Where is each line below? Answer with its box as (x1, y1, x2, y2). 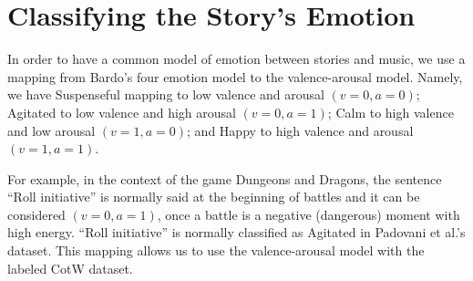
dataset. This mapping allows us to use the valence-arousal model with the (7, 241, 425, 260)
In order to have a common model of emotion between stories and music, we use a (7, 49, 466, 68)
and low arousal (7, 120, 96, 140)
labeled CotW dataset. (7, 258, 133, 277)
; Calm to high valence (327, 102, 454, 121)
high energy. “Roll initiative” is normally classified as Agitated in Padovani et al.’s (7, 223, 466, 242)
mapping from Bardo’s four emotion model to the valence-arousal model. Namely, (7, 67, 463, 86)
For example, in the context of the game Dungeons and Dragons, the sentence (7, 169, 442, 188)
